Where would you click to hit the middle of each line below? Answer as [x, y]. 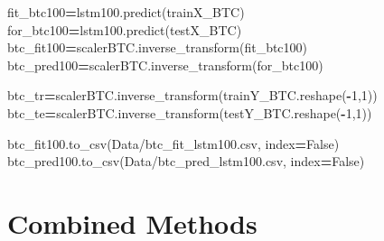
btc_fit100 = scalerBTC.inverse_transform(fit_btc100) [158, 47]
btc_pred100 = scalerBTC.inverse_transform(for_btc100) [165, 65]
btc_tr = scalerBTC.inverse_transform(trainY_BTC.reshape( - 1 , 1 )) [192, 95]
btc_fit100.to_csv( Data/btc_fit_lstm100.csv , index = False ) [173, 143]
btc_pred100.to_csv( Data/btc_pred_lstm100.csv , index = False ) [186, 161]
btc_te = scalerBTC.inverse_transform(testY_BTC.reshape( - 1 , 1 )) [190, 112]
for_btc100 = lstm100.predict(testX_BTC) [125, 29]
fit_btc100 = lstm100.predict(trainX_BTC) [126, 12]
